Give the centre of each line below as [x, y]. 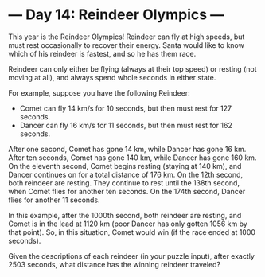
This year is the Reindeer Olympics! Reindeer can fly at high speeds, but [127, 37]
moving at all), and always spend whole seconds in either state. [112, 77]
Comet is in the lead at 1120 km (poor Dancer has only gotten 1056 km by [128, 224]
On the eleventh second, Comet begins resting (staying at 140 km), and [125, 166]
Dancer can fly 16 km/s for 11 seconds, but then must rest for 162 [126, 125]
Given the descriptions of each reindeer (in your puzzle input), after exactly [131, 256]
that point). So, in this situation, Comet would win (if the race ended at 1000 [132, 232]
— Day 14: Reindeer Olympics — [116, 15]
